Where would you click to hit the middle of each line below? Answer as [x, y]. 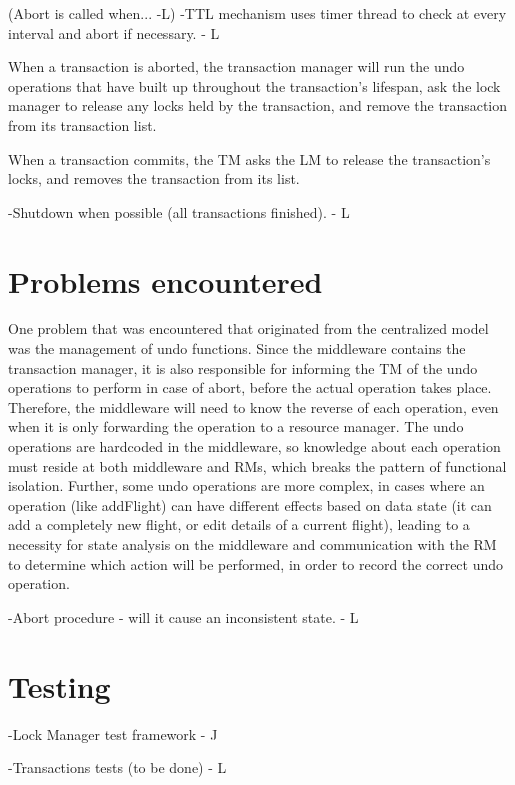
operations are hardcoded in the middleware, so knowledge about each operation [254, 446]
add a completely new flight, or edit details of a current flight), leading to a [239, 524]
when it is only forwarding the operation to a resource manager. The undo [236, 426]
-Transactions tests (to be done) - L [117, 767]
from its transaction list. [82, 124]
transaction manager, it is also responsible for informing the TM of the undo [243, 367]
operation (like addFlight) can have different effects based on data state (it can [250, 504]
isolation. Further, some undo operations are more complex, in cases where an [246, 485]
